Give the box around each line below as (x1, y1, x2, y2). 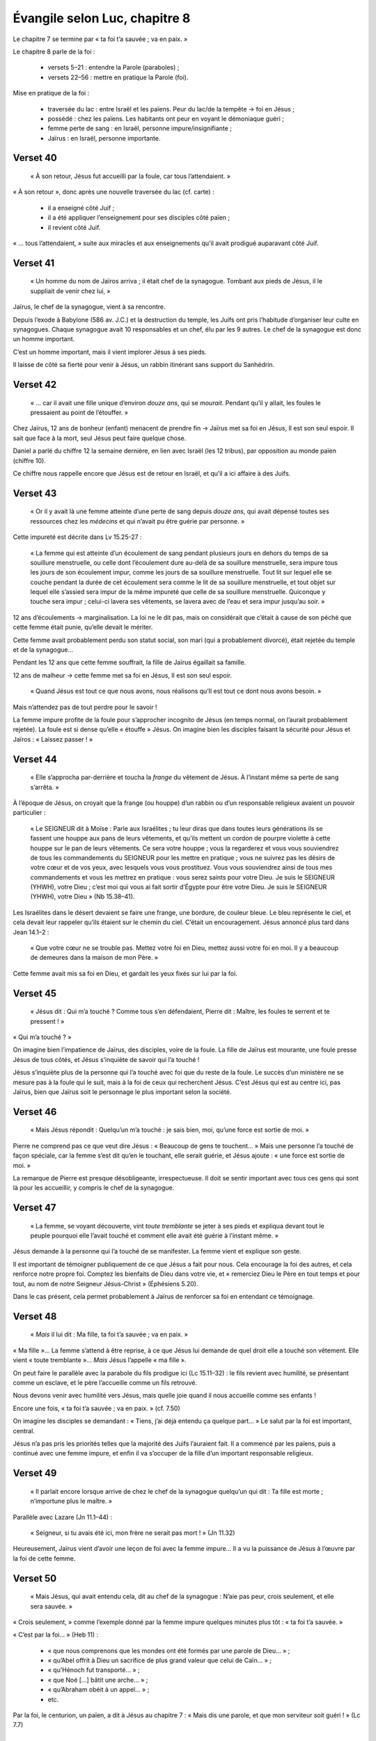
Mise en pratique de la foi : (13, 89, 90, 97)
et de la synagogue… (13, 646, 74, 654)
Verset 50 (13, 1572, 57, 1584)
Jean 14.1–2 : (13, 928, 49, 936)
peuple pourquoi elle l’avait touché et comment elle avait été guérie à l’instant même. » (30, 1231, 279, 1240)
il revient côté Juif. (47, 223, 101, 231)
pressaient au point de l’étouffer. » (30, 408, 129, 416)
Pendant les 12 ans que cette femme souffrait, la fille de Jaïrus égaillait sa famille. (13, 658, 246, 666)
